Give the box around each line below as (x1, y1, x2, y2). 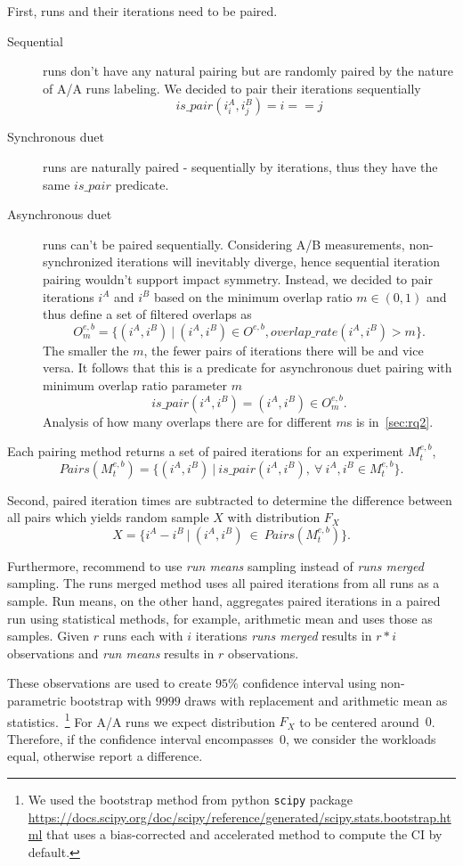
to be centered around (299, 712, 419, 731)
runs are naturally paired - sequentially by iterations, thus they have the (43, 157, 438, 176)
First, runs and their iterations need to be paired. (7, 2, 278, 20)
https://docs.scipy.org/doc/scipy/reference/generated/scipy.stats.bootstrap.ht (28, 807, 451, 826)
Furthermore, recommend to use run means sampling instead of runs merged (7, 556, 424, 575)
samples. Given (7, 626, 90, 645)
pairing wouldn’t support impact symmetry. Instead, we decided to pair (43, 269, 433, 288)
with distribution (227, 508, 321, 527)
